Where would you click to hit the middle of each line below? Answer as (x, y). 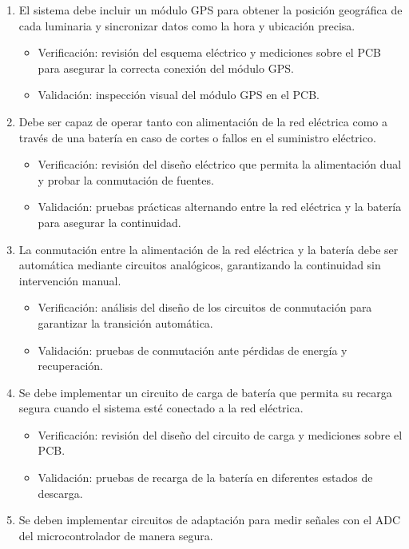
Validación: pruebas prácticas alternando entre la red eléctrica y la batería (220, 207)
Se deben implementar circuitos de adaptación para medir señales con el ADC (210, 520)
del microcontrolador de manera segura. (116, 535)
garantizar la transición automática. (125, 322)
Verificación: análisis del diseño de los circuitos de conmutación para (205, 307)
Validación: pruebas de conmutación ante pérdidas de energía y (193, 350)
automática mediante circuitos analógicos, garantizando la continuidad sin (200, 265)
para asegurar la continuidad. (109, 222)
